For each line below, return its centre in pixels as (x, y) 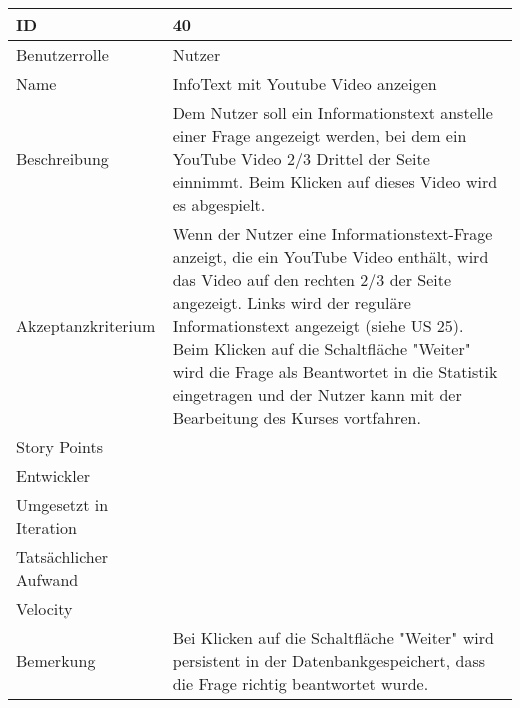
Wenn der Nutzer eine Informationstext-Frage (332, 233)
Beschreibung (62, 158)
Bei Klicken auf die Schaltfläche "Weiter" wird (333, 637)
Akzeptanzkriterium (86, 325)
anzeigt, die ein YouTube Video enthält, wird (330, 256)
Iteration (46, 527)
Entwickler (53, 475)
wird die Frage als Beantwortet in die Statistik (335, 371)
